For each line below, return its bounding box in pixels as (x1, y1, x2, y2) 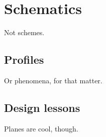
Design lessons (4, 99, 80, 115)
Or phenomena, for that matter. (4, 75, 102, 85)
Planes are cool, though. (4, 123, 78, 133)
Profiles (4, 52, 44, 67)
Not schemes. (4, 27, 45, 38)
